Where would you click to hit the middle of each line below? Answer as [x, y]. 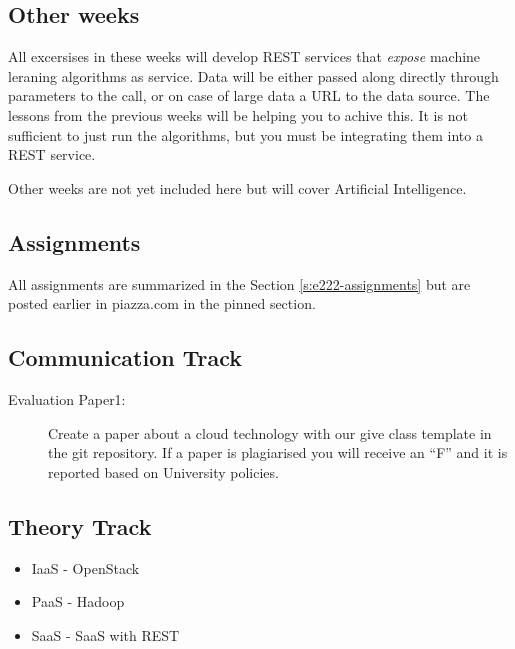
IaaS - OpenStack [85, 567]
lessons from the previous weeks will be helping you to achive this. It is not [238, 114]
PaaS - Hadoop [78, 601]
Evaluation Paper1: [67, 398]
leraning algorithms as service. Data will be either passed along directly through [253, 75]
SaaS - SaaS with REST [105, 634]
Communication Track [125, 357]
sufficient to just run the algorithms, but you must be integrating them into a [245, 134]
